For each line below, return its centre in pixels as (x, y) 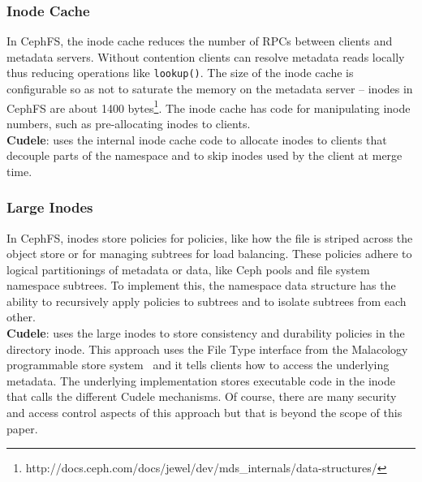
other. (21, 317)
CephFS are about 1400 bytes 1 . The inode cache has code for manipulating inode (209, 106)
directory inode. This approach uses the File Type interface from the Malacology (207, 349)
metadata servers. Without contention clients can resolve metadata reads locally (206, 56)
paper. (22, 428)
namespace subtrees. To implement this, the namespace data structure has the (201, 285)
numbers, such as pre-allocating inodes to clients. (129, 123)
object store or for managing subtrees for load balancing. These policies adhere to (209, 254)
